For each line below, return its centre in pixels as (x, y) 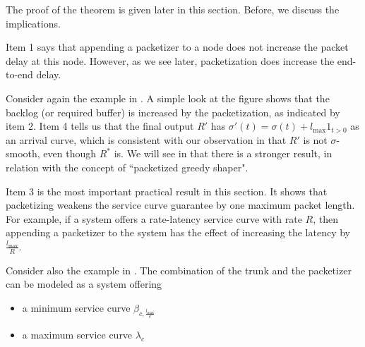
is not (315, 139)
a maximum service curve (77, 335)
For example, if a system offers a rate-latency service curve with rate (154, 218)
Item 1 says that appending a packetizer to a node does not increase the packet (177, 47)
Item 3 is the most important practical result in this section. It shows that (167, 191)
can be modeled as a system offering (84, 284)
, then (325, 218)
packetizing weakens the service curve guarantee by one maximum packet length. (180, 205)
